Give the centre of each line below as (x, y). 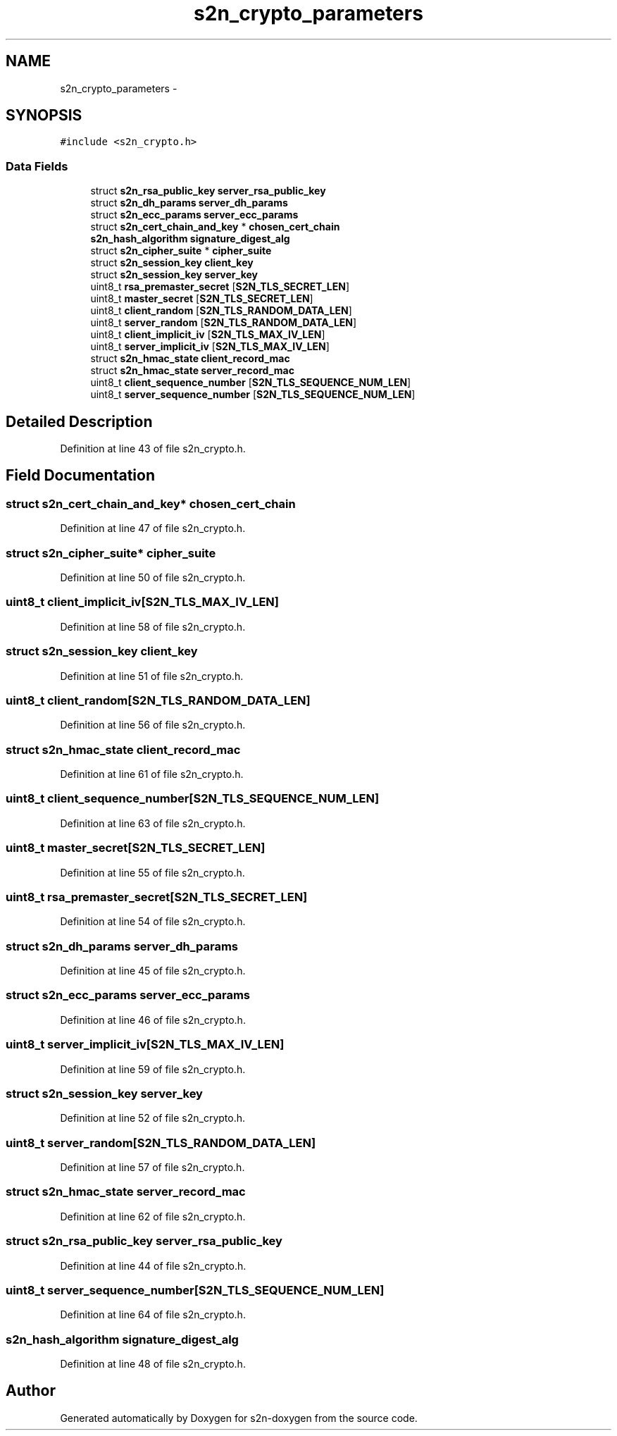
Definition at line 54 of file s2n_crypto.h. (153, 922)
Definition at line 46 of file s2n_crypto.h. (153, 1020)
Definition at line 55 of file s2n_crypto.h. (152, 872)
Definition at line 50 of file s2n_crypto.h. (153, 577)
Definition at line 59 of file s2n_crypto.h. (153, 1069)
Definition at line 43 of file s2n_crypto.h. (153, 449)
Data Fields (37, 166)
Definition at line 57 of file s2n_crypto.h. (152, 1167)
